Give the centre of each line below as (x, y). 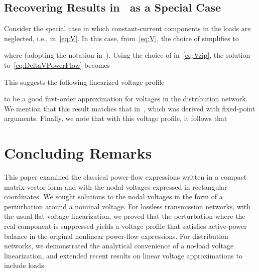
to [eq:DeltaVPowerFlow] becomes (57, 64)
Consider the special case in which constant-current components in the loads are (127, 28)
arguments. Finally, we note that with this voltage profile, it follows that (116, 118)
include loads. (25, 265)
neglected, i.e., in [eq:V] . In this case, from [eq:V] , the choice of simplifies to (121, 38)
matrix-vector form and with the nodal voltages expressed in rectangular (116, 186)
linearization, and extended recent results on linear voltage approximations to (123, 255)
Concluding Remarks (78, 153)
